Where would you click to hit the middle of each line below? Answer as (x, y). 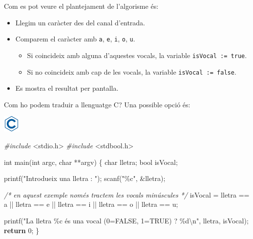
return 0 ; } (22, 230)
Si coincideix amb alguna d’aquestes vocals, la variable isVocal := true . (137, 55)
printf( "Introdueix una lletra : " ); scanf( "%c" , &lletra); (85, 178)
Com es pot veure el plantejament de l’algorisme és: (81, 6)
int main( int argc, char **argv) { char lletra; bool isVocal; (91, 162)
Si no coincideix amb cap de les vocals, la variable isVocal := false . (132, 71)
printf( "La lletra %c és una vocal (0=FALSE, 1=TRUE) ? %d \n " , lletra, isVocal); (126, 220)
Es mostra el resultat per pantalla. (67, 88)
